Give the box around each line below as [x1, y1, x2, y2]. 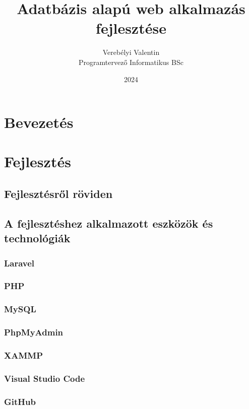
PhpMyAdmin [4, 326, 64, 338]
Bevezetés [4, 112, 74, 132]
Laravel [4, 256, 35, 269]
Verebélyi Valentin [102, 47, 160, 57]
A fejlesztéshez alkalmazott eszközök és [4, 215, 213, 231]
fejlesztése [96, 18, 166, 38]
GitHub [4, 395, 36, 407]
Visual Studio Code [4, 372, 85, 384]
